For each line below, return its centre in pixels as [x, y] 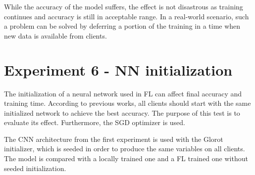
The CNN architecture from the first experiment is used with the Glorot [114, 139]
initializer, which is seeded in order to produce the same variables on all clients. [125, 149]
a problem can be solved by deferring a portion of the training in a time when [122, 26]
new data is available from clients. [55, 35]
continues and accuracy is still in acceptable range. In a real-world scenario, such [127, 16]
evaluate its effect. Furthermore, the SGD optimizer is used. [95, 122]
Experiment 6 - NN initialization [118, 69]
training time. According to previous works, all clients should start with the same [127, 103]
